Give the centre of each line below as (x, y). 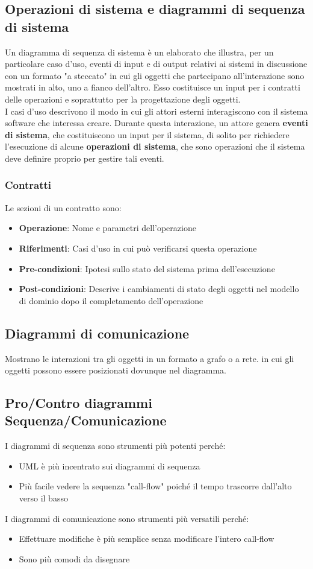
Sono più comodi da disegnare (74, 558)
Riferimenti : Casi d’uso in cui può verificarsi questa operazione (138, 248)
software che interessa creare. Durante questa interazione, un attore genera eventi (156, 123)
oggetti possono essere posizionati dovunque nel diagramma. (116, 370)
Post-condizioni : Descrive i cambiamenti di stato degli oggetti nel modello (159, 289)
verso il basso (43, 498)
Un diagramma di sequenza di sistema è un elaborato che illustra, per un (139, 52)
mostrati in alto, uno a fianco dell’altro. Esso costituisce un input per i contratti (153, 87)
